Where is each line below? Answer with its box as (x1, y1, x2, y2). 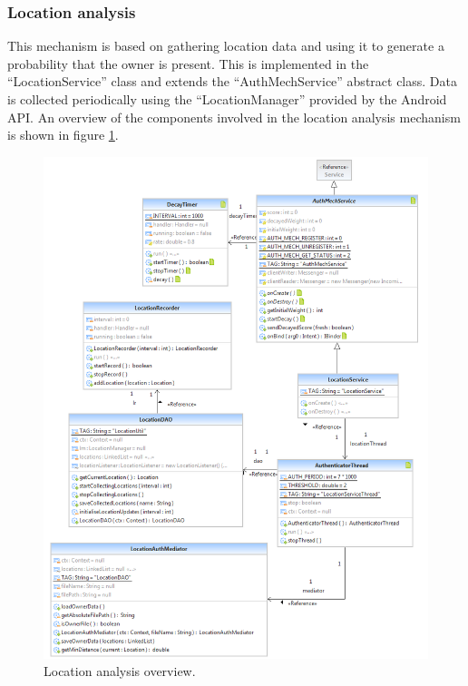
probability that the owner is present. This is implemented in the (7, 54, 369, 73)
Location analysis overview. (44, 661, 196, 681)
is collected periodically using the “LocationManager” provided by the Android (7, 90, 447, 108)
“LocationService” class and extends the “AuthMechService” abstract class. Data (7, 72, 457, 91)
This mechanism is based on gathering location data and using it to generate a (7, 36, 444, 55)
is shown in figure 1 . (7, 125, 119, 144)
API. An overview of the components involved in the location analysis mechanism (7, 107, 461, 126)
